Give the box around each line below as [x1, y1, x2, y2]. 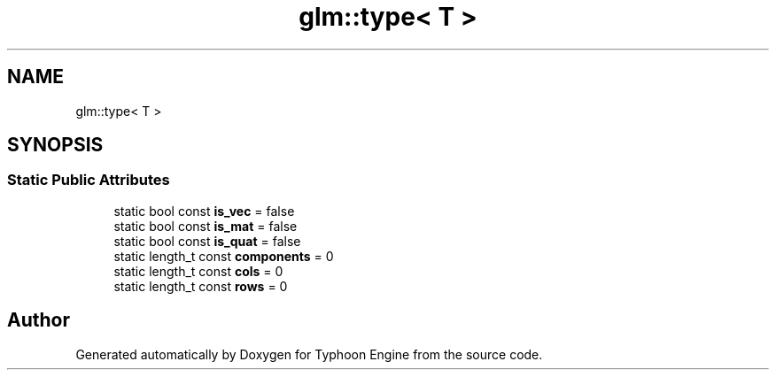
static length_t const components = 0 [113, 248, 334, 264]
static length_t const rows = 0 [113, 278, 288, 294]
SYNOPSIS [7, 134, 104, 157]
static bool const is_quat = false [113, 233, 301, 249]
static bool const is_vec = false [113, 203, 295, 219]
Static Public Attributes [7, 171, 170, 189]
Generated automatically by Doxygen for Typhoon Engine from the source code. [75, 346, 543, 362]
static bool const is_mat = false [113, 218, 298, 234]
